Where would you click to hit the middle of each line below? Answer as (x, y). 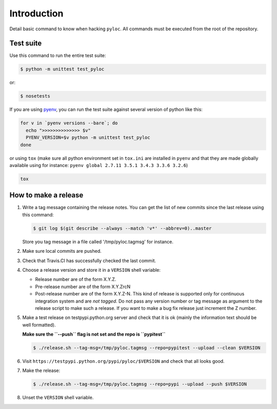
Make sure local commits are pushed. (62, 251)
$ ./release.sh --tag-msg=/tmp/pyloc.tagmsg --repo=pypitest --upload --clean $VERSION (147, 348)
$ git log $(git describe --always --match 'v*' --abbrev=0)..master (122, 228)
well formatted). (39, 325)
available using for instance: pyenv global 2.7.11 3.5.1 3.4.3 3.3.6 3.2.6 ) (99, 165)
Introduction (36, 13)
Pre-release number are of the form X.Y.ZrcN (83, 286)
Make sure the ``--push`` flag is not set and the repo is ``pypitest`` (94, 334)
